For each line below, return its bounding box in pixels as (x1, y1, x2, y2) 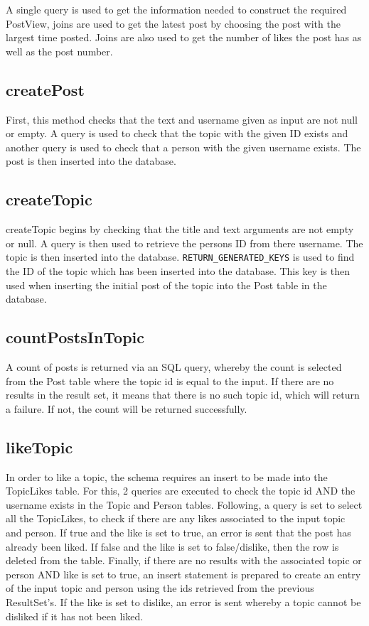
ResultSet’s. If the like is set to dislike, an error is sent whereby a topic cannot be (6, 594, 361, 609)
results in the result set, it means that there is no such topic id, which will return (6, 387, 360, 402)
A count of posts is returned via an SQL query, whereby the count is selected (6, 359, 342, 374)
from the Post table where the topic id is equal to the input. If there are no (6, 373, 334, 388)
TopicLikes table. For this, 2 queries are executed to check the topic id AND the (6, 483, 355, 498)
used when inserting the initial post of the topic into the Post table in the (6, 277, 327, 292)
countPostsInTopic (6, 326, 145, 348)
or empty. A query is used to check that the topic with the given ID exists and (6, 126, 348, 141)
